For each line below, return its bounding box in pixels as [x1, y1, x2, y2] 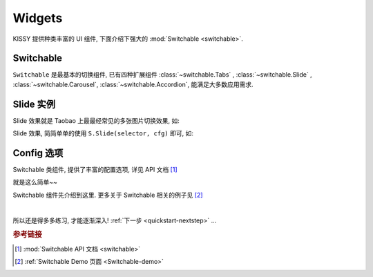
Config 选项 [12, 147, 64, 159]
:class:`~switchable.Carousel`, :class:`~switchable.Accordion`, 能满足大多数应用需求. [12, 80, 254, 88]
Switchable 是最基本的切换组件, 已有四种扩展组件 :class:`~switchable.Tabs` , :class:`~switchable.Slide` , [12, 70, 312, 79]
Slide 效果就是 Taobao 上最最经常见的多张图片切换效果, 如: [12, 116, 180, 124]
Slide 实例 [12, 98, 55, 110]
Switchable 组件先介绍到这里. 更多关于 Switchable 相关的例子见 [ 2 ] [12, 191, 203, 199]
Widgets [12, 10, 63, 26]
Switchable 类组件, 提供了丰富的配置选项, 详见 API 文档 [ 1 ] [12, 166, 178, 174]
